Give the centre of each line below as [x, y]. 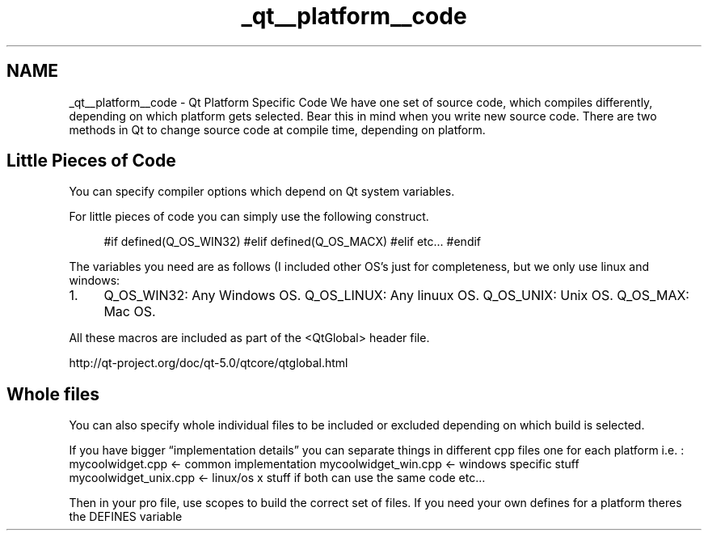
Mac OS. [130, 312]
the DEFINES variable [126, 517]
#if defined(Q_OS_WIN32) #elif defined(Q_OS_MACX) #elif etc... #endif [293, 242]
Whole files [53, 394]
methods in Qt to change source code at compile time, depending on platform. [277, 129]
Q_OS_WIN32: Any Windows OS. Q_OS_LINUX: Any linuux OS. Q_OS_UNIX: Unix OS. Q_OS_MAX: [396, 296]
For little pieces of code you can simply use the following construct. [249, 217]
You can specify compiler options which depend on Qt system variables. [262, 192]
